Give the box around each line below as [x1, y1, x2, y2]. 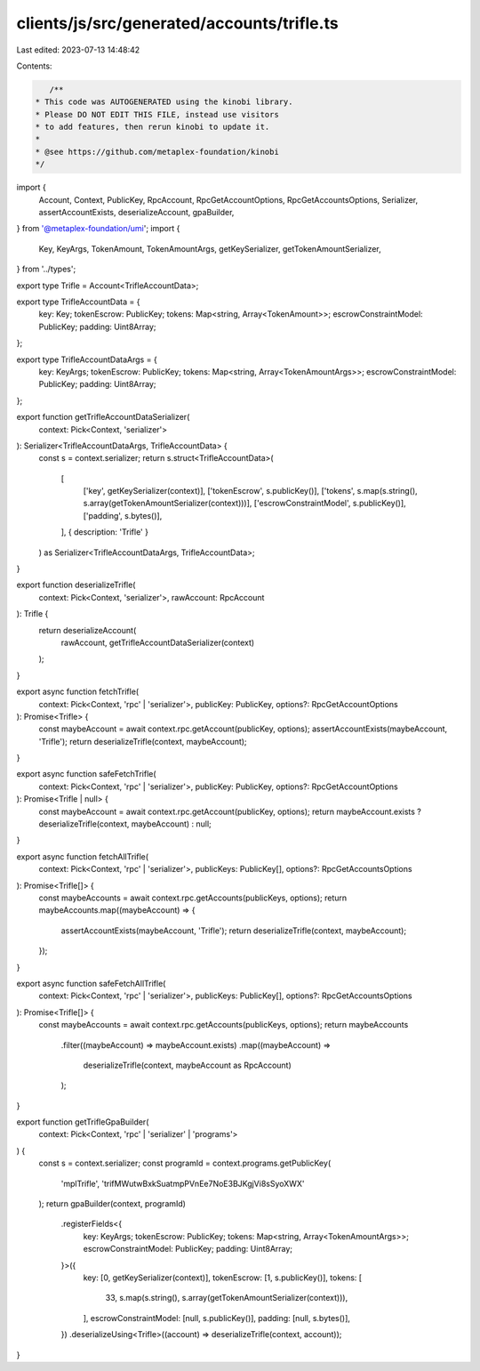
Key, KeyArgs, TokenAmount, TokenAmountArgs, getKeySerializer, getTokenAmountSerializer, [38, 243, 381, 254]
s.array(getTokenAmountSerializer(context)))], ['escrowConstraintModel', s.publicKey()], [83, 498, 406, 509]
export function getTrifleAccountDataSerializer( [16, 412, 190, 423]
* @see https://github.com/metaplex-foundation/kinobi [35, 147, 279, 157]
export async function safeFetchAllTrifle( [16, 978, 166, 988]
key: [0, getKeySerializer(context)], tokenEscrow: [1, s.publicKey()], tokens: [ [83, 1272, 363, 1283]
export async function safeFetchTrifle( [16, 769, 156, 779]
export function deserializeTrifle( [16, 579, 136, 591]
